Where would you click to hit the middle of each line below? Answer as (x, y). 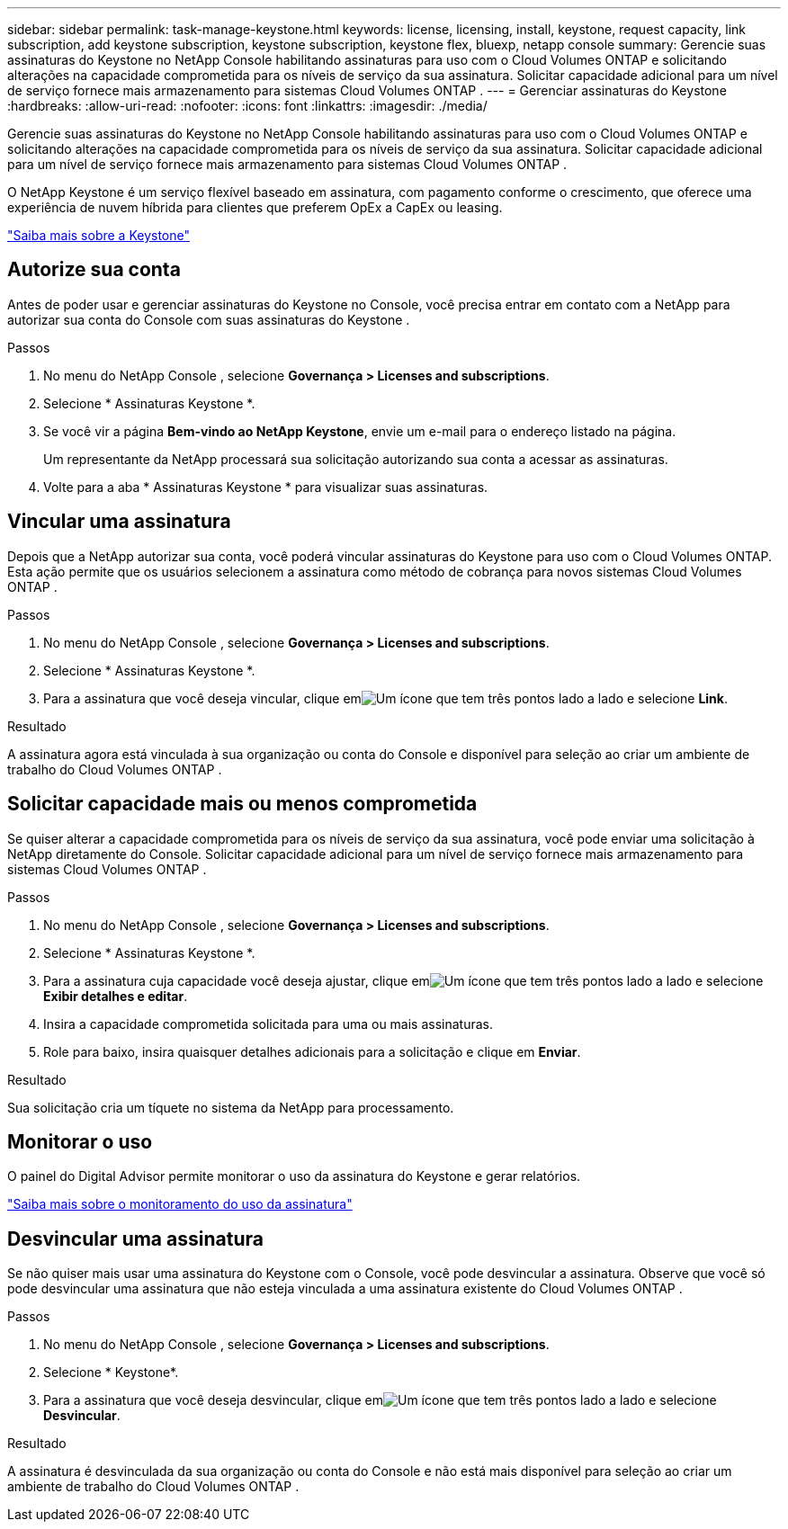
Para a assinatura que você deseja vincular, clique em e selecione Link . (385, 698)
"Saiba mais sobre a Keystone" (98, 235)
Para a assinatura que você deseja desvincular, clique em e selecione (380, 1400)
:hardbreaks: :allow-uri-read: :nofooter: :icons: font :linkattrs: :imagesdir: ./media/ (247, 106)
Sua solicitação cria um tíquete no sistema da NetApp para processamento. (231, 1107)
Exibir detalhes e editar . (116, 996)
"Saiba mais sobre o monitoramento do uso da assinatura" (180, 1204)
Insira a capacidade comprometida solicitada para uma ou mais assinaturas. (269, 1024)
